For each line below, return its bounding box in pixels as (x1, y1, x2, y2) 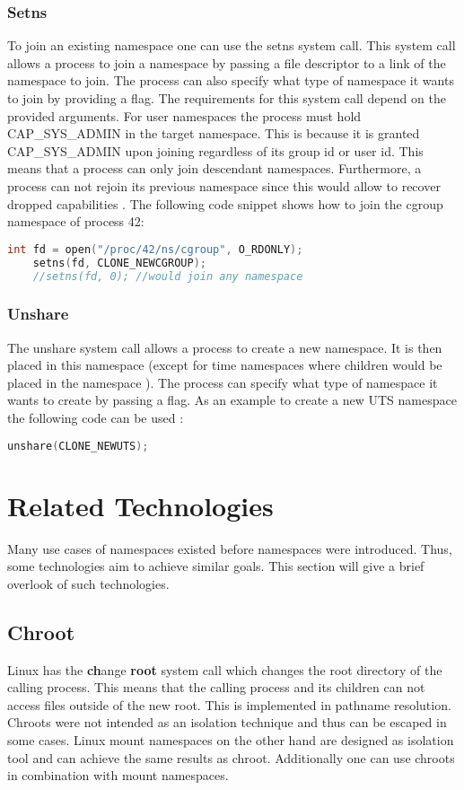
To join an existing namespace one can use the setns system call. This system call (7, 36, 456, 55)
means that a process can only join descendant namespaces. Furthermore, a (7, 159, 422, 178)
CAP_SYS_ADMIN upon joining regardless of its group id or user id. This (7, 141, 424, 160)
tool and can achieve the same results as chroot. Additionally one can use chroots (7, 748, 455, 767)
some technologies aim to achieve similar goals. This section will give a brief (7, 557, 425, 575)
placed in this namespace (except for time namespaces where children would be (7, 355, 442, 374)
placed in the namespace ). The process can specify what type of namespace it (7, 373, 438, 391)
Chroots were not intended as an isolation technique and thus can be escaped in (7, 713, 447, 732)
